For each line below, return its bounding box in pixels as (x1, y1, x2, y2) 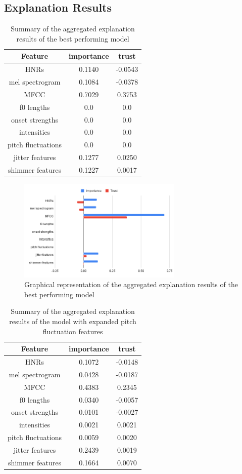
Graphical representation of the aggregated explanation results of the (24, 279, 238, 290)
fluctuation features (42, 326, 103, 336)
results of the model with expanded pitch (9, 315, 136, 326)
